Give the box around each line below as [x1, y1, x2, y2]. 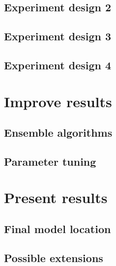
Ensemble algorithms [4, 125, 113, 140]
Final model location [4, 221, 111, 236]
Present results [4, 187, 108, 207]
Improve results [4, 91, 112, 111]
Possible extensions [4, 250, 103, 265]
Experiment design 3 [4, 29, 112, 44]
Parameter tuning [4, 153, 96, 169]
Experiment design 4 [4, 57, 112, 72]
